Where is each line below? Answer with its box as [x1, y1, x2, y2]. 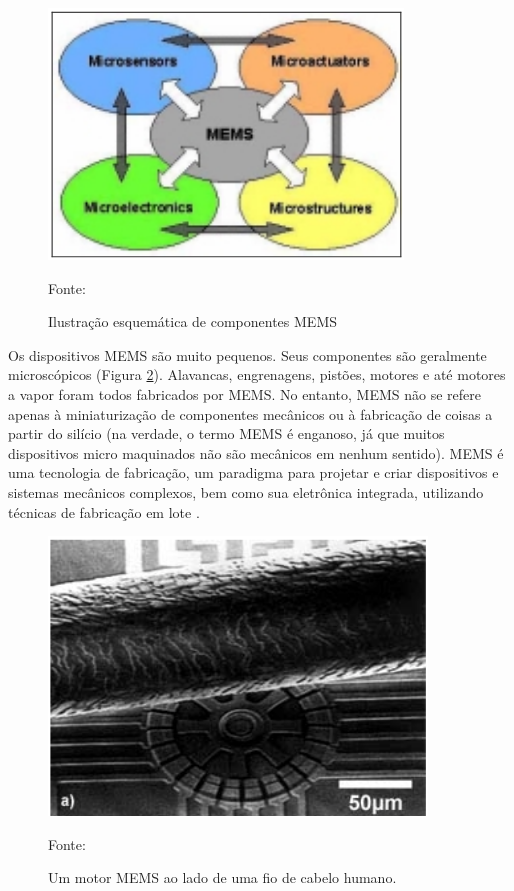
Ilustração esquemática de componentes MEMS [48, 311, 338, 332]
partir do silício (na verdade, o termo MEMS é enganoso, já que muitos [8, 423, 445, 444]
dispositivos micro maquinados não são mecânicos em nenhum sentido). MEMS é [8, 442, 504, 463]
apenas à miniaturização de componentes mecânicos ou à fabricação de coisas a [8, 403, 493, 424]
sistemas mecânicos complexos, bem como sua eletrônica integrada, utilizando [8, 481, 484, 502]
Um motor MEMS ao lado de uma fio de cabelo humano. [48, 867, 397, 888]
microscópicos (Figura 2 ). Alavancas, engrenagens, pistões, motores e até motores [8, 364, 506, 385]
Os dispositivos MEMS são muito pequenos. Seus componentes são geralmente [8, 344, 487, 365]
